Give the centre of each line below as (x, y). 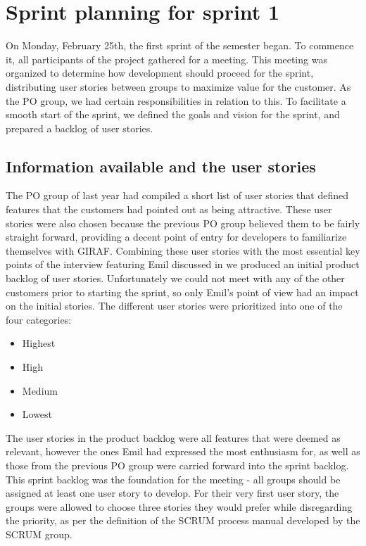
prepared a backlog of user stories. (80, 128)
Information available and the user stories (161, 166)
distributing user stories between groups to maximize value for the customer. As (178, 86)
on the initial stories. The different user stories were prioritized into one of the (174, 306)
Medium (40, 390)
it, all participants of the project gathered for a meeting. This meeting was (166, 59)
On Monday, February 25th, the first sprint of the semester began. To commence (180, 45)
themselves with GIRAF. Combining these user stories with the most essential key (183, 250)
